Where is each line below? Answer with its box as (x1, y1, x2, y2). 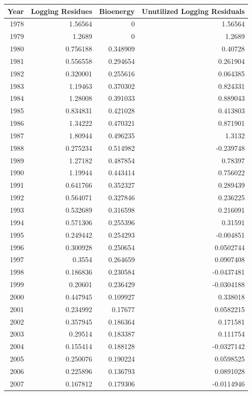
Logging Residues (30, 5, 92, 16)
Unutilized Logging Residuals (141, 5, 245, 16)
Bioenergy (99, 5, 135, 16)
